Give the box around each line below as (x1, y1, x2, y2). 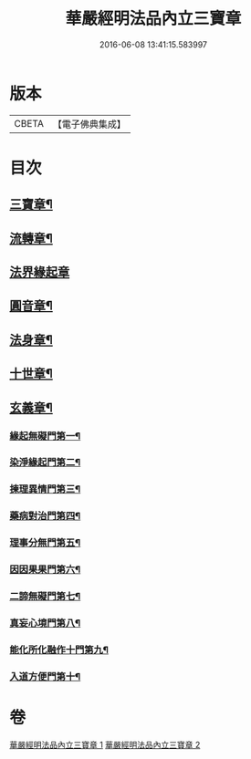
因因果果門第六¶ (9, 563, 81, 576)
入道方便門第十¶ (9, 670, 81, 682)
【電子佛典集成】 (52, 118, 126, 130)
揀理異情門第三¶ (9, 483, 81, 495)
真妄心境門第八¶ (9, 617, 81, 629)
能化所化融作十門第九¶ (9, 643, 110, 656)
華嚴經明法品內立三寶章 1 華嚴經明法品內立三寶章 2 (9, 739, 201, 750)
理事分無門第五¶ (9, 536, 81, 549)
